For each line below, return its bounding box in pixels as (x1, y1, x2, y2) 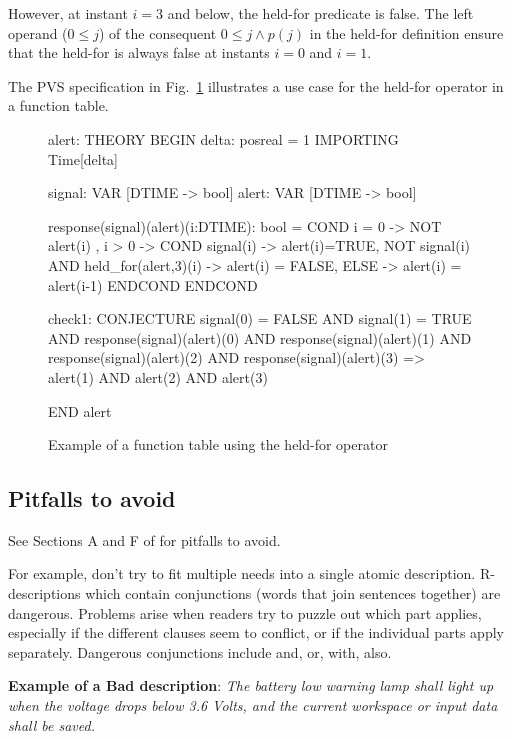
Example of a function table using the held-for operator (48, 434, 388, 455)
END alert (48, 400, 112, 421)
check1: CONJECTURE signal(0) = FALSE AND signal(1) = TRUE (48, 308, 472, 329)
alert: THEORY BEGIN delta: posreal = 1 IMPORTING (48, 128, 399, 149)
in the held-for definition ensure (309, 22, 504, 43)
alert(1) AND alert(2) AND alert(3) (48, 366, 268, 387)
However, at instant (8, 3, 128, 23)
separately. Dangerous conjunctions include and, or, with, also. (8, 641, 392, 662)
